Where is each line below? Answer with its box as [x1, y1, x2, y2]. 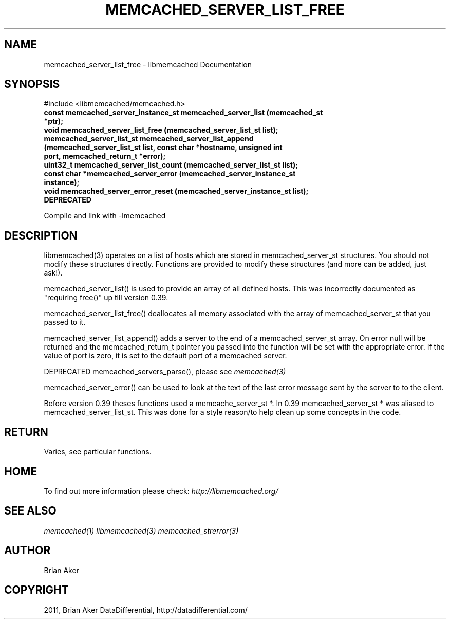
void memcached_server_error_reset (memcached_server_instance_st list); [44, 187, 309, 196]
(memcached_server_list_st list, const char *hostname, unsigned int [44, 143, 283, 152]
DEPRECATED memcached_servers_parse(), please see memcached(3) [44, 367, 286, 376]
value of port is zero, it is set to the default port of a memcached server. [44, 351, 287, 360]
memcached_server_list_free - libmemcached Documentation [44, 60, 252, 69]
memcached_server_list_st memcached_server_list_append [44, 134, 254, 143]
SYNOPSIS [4, 78, 60, 91]
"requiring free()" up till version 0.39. [44, 293, 168, 302]
